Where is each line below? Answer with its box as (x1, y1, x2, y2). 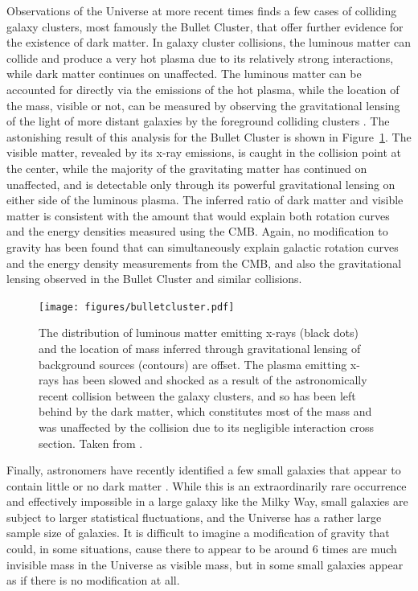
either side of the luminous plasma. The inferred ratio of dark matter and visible (6, 191, 404, 208)
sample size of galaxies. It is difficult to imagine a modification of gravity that (6, 524, 390, 541)
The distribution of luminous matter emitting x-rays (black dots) (39, 324, 359, 341)
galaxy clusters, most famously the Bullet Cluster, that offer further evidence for (6, 18, 404, 35)
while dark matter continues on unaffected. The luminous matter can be (6, 65, 362, 82)
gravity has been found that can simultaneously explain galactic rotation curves (6, 238, 399, 255)
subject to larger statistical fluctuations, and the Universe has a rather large (6, 508, 382, 525)
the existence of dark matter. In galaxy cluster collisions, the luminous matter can (6, 34, 411, 51)
